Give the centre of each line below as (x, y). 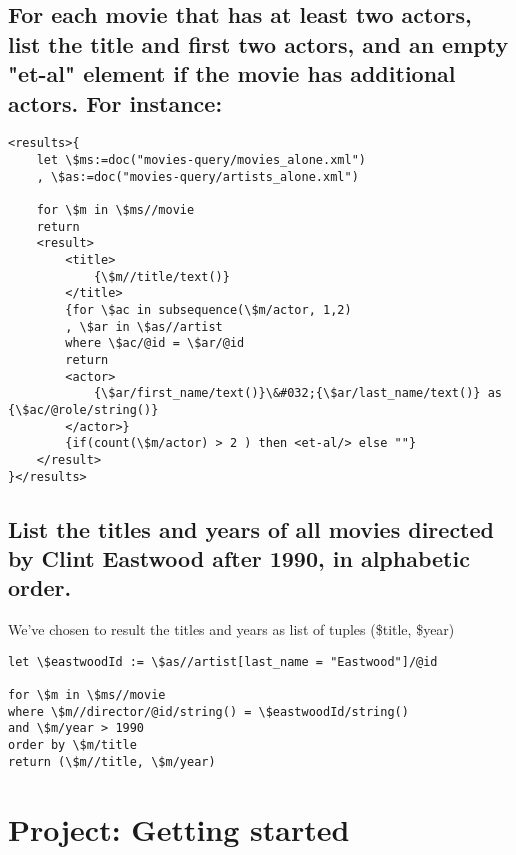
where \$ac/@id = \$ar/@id (155, 343)
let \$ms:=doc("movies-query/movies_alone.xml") (201, 160)
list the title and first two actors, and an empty (258, 43)
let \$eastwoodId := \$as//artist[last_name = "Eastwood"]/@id (223, 661)
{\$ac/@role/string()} (83, 409)
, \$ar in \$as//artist (144, 326)
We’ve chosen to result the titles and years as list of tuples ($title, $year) (231, 629)
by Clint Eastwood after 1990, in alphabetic (239, 557)
